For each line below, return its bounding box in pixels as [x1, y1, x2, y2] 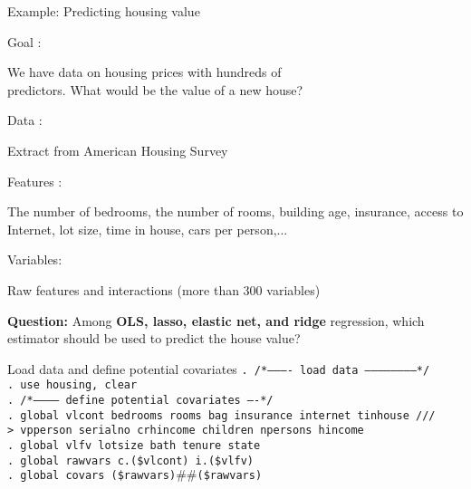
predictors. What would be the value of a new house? [7, 80, 303, 99]
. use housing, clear [7, 379, 138, 392]
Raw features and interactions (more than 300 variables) [7, 280, 321, 299]
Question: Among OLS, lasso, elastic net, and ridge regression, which [7, 311, 425, 330]
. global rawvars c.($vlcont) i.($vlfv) [7, 454, 255, 467]
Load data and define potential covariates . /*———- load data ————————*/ [7, 359, 430, 378]
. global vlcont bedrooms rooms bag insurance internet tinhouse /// [7, 408, 436, 422]
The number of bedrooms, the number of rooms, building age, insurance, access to [7, 202, 464, 221]
